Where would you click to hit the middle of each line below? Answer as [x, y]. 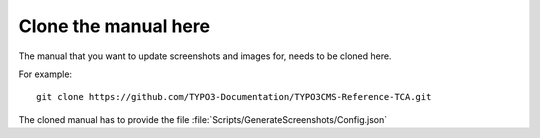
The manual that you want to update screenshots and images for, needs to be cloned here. [205, 56]
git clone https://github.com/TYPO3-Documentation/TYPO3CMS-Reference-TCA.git [234, 97]
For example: [45, 74]
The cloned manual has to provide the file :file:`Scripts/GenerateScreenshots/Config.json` [203, 119]
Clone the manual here [114, 26]
